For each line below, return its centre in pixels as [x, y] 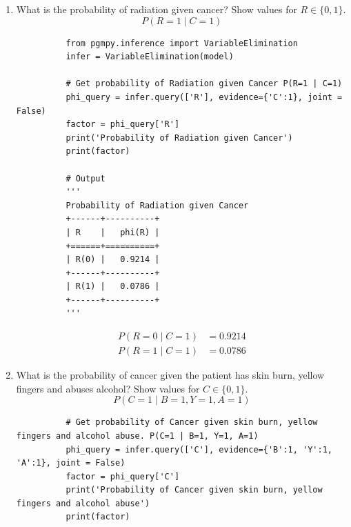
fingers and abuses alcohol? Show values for [108, 388]
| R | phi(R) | [113, 232]
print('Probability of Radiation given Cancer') [179, 138]
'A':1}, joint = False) [71, 463]
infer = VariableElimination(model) [150, 57]
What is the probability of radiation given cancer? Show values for [157, 9]
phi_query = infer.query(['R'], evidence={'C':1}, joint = [204, 97]
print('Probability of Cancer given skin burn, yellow [194, 490]
